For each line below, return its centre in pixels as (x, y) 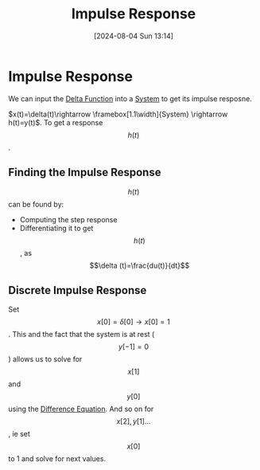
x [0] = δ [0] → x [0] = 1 (134, 322)
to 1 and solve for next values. (57, 459)
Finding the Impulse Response (85, 172)
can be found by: (36, 204)
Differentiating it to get (56, 228)
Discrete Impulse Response (78, 290)
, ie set (19, 434)
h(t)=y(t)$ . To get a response (56, 122)
